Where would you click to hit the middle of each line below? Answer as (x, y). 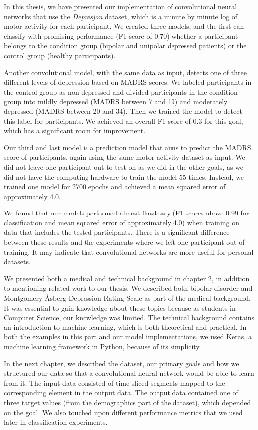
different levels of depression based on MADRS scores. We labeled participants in (128, 82)
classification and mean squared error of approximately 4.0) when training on (122, 222)
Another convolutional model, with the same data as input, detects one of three (125, 72)
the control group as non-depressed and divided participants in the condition (121, 91)
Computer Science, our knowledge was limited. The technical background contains (129, 317)
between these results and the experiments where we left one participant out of (124, 242)
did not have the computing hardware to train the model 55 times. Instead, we (124, 176)
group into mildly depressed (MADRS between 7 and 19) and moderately (116, 101)
